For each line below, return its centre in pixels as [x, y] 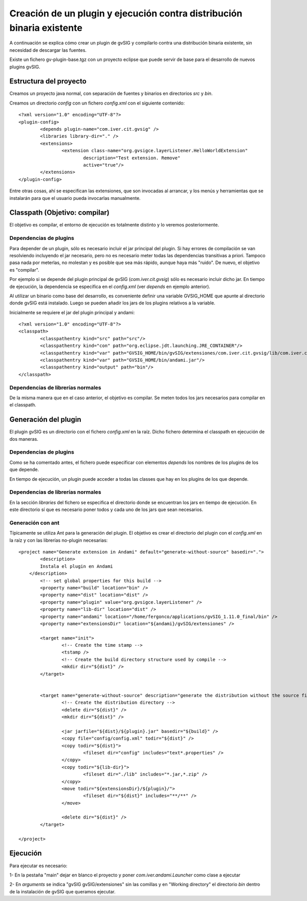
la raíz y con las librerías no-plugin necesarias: [59, 540]
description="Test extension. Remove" [132, 158]
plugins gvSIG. [25, 67]
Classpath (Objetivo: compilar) [60, 213]
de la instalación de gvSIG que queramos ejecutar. [62, 891]
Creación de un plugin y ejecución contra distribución [126, 13]
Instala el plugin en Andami [77, 566]
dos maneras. [24, 439]
